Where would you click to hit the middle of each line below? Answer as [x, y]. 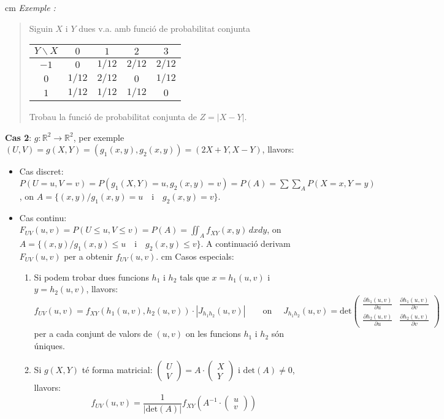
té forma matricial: [117, 370]
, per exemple [99, 137]
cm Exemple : [30, 7]
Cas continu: [43, 217]
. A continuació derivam [246, 243]
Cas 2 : [18, 137]
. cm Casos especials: [195, 256]
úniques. [49, 345]
